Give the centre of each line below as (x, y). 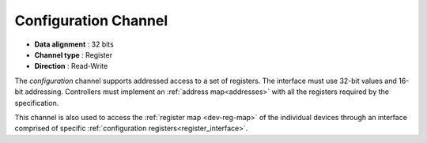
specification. (37, 103)
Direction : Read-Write (71, 66)
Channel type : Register (74, 55)
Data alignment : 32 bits (74, 44)
